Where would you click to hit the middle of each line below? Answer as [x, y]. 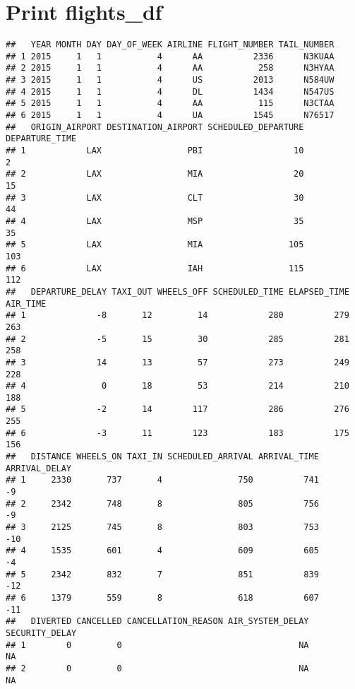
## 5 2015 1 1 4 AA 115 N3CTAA [170, 104]
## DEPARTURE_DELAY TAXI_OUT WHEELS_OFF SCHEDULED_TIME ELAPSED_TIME [177, 291]
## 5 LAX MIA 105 [155, 245]
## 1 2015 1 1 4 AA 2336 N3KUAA [170, 56]
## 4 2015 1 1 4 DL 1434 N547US [170, 92]
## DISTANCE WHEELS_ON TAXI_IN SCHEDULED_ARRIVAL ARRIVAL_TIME [162, 457]
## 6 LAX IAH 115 [155, 268]
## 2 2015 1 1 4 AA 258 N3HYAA [170, 68]
